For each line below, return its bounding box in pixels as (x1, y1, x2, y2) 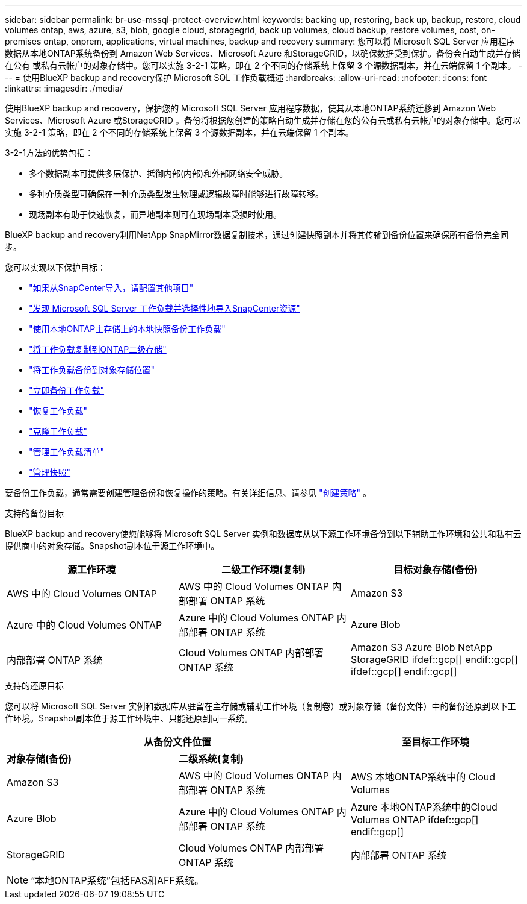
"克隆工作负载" (29, 426, 88, 436)
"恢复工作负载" (29, 406, 88, 416)
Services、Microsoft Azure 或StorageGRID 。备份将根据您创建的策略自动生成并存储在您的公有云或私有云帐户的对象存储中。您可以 (5, 115, 521, 125)
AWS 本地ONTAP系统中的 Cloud (350, 771, 496, 783)
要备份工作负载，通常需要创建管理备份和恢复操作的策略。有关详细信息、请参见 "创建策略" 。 (5, 488, 371, 498)
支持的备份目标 (5, 508, 64, 518)
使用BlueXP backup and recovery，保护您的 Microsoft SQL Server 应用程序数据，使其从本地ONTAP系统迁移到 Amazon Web (5, 103, 496, 113)
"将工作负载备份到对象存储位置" (29, 365, 155, 375)
